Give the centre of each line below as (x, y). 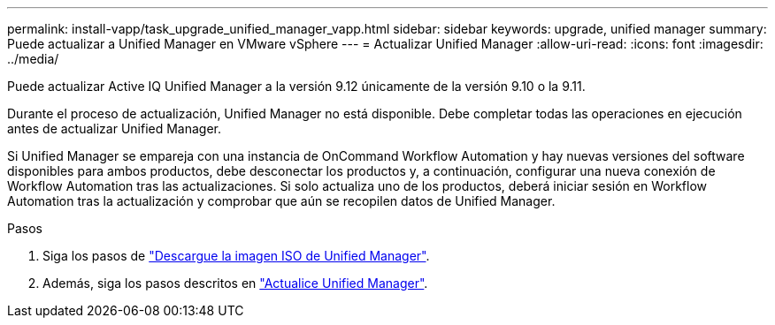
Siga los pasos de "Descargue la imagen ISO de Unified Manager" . (236, 256)
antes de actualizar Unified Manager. (115, 128)
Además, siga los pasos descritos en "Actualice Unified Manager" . (235, 283)
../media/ (33, 59)
